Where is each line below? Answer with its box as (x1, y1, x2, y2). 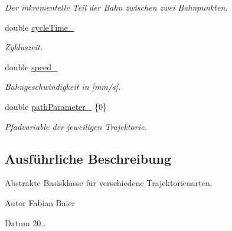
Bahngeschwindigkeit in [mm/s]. (5, 80, 121, 93)
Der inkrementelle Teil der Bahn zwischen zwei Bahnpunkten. (5, 1, 228, 13)
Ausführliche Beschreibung (5, 149, 171, 167)
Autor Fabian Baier (5, 196, 76, 209)
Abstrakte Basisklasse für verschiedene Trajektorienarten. (5, 177, 213, 189)
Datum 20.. (5, 216, 46, 229)
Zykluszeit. (5, 41, 43, 53)
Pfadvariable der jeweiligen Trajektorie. (5, 120, 147, 132)
